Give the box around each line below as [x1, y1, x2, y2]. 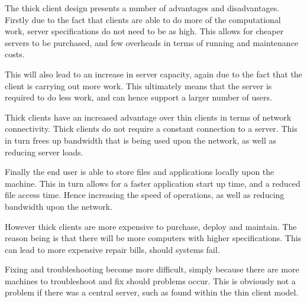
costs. [5, 48, 25, 60]
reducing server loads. [5, 145, 83, 158]
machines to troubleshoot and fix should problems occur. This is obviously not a [5, 274, 296, 287]
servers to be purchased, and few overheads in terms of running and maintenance [5, 36, 299, 48]
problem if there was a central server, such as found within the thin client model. [5, 286, 299, 298]
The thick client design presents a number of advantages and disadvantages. [5, 2, 280, 14]
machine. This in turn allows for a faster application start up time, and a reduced [5, 177, 300, 189]
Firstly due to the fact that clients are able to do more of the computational [5, 13, 281, 25]
